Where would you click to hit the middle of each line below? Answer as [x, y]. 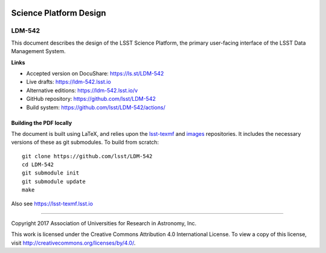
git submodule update [54, 181]
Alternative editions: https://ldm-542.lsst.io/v [82, 90]
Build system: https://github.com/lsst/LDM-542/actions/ [96, 107]
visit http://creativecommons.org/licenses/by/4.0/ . [73, 243]
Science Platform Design [59, 13]
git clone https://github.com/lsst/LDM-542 [87, 156]
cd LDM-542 [38, 165]
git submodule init [51, 173]
